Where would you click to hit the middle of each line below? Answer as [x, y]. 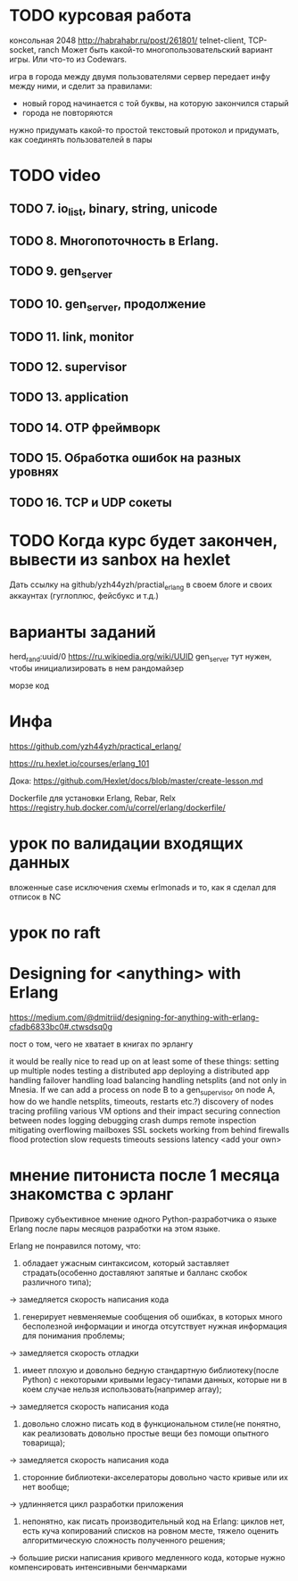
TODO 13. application [69, 397]
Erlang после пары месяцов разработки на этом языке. [115, 1229]
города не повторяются [67, 112]
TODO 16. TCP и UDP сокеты [91, 502]
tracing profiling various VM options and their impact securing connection [145, 1111]
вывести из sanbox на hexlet [120, 559]
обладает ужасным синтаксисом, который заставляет [126, 1262]
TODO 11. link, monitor [72, 337]
